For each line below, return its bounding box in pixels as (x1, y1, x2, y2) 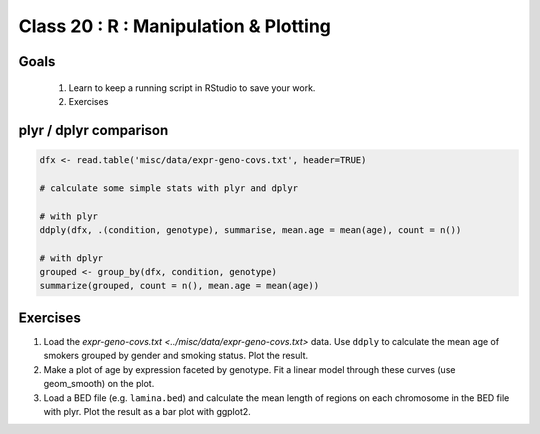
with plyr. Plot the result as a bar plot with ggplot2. (43, 405, 252, 417)
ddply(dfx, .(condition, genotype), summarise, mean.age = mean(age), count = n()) (39, 224, 462, 235)
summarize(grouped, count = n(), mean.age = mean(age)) (39, 280, 320, 292)
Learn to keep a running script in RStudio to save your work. (68, 81, 316, 94)
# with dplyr (39, 252, 104, 264)
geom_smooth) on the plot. (43, 378, 155, 390)
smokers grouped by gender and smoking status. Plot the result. (43, 350, 309, 362)
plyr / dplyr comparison (18, 121, 169, 139)
